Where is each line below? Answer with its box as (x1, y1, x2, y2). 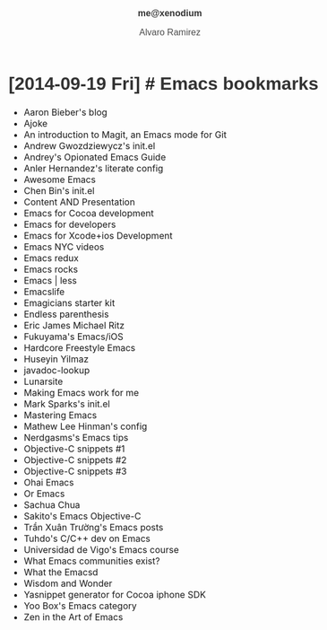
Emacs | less (23, 274, 77, 286)
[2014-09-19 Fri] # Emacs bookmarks (8, 73, 319, 94)
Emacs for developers (23, 218, 116, 231)
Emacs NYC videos (23, 241, 105, 253)
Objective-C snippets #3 (23, 465, 127, 477)
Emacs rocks (23, 263, 79, 276)
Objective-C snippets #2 (23, 453, 127, 466)
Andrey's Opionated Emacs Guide (23, 151, 167, 163)
